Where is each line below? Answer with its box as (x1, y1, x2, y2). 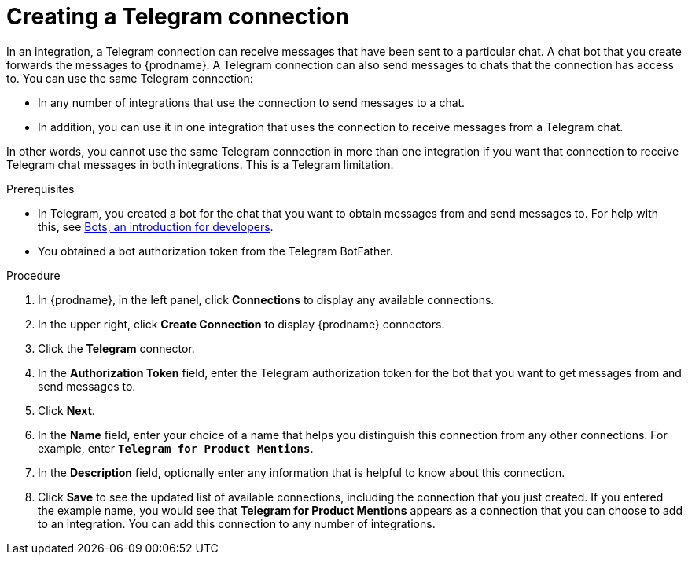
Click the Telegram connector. (38, 341, 195, 355)
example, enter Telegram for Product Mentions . (38, 441, 314, 455)
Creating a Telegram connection (6, 3, 349, 30)
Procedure (6, 268, 61, 282)
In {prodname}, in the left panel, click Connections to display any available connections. (38, 292, 495, 306)
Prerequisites (6, 181, 75, 196)
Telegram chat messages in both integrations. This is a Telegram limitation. (6, 157, 394, 171)
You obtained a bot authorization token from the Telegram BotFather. (38, 244, 393, 258)
